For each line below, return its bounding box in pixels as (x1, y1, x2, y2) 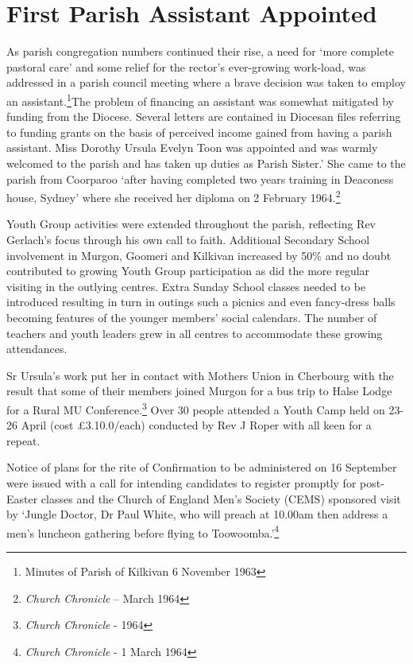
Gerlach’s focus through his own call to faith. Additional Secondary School (6, 231, 370, 247)
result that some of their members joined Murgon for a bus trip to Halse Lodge (6, 382, 392, 399)
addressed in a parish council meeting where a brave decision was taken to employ (6, 74, 406, 91)
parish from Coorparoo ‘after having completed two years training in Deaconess (6, 170, 394, 187)
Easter (6, 490, 38, 507)
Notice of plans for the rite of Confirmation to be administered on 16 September (6, 459, 397, 476)
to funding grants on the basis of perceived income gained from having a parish (6, 123, 392, 140)
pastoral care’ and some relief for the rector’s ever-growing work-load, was (6, 58, 366, 75)
